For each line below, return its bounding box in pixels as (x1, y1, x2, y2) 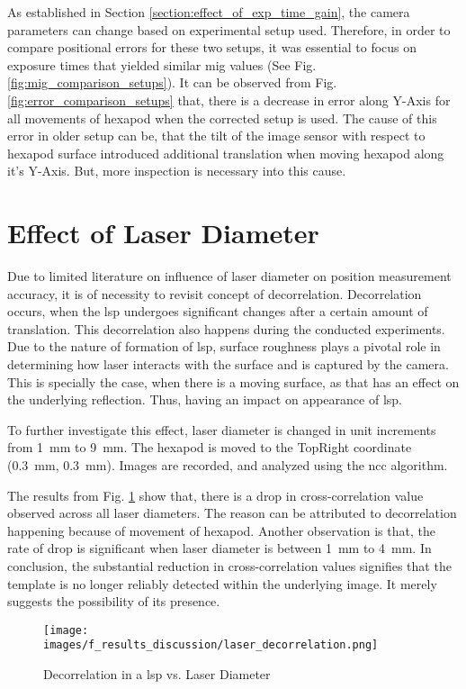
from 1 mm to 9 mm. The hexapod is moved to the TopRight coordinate (7, 438, 412, 457)
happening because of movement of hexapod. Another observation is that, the (7, 521, 435, 539)
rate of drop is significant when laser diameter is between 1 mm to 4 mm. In (7, 539, 432, 558)
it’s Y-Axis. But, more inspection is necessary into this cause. (7, 161, 346, 180)
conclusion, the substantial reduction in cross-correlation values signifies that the (7, 556, 452, 575)
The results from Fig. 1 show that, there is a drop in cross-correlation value (7, 485, 424, 504)
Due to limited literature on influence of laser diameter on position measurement (7, 267, 452, 286)
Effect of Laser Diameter (7, 214, 319, 251)
